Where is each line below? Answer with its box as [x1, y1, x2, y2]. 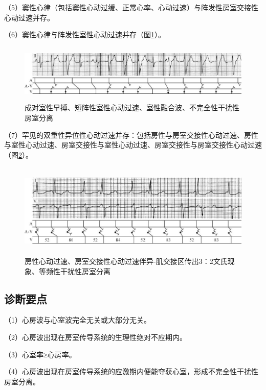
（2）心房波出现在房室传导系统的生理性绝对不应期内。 [4, 331, 187, 342]
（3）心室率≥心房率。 [4, 349, 76, 359]
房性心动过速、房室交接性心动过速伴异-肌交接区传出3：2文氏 [25, 255, 228, 266]
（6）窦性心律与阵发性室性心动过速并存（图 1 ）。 [4, 29, 165, 40]
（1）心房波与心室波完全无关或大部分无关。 [4, 314, 151, 325]
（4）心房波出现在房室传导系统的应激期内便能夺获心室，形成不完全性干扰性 [4, 366, 258, 377]
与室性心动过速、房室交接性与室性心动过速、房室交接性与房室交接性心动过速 [4, 139, 262, 150]
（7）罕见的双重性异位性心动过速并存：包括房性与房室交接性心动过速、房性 [4, 129, 258, 140]
